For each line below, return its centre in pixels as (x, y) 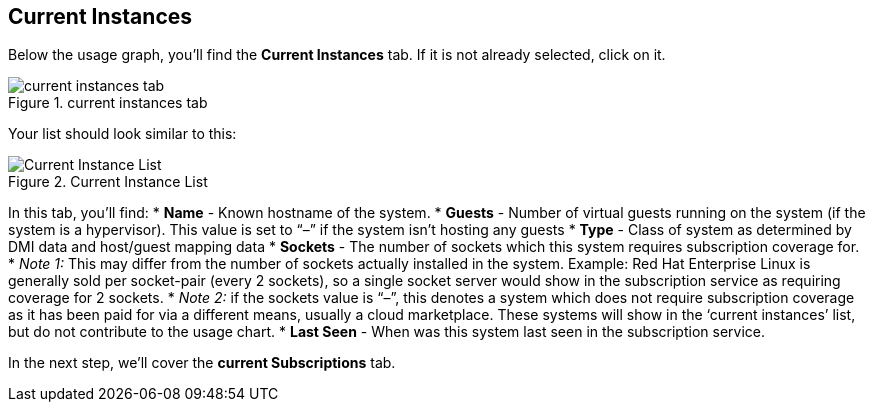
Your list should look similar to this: (122, 134)
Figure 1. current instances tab (108, 103)
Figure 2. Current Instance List (108, 182)
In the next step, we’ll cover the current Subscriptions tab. (202, 363)
